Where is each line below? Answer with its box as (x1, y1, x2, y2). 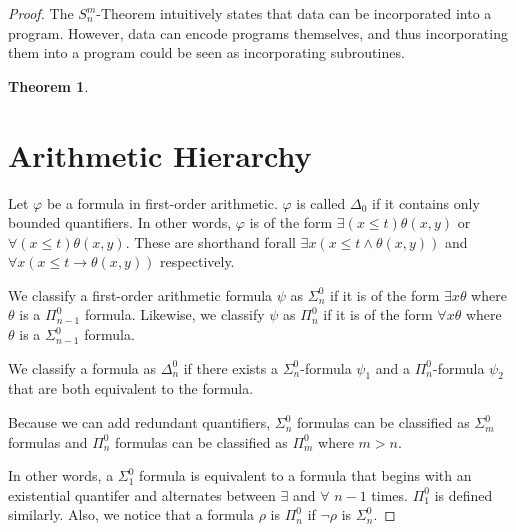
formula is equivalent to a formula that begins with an (139, 465, 472, 486)
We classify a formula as (8, 357, 157, 378)
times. (371, 484, 408, 505)
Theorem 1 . (8, 75, 89, 96)
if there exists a (183, 357, 278, 378)
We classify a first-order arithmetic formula (8, 284, 273, 305)
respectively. (160, 251, 235, 272)
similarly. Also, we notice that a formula (8, 504, 255, 525)
